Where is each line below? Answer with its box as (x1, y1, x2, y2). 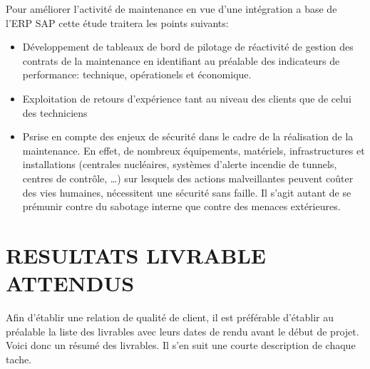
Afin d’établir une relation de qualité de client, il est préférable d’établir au (6, 310, 334, 325)
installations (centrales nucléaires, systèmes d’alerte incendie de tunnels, (22, 157, 337, 172)
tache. (6, 351, 32, 366)
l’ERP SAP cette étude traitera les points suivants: (6, 15, 229, 30)
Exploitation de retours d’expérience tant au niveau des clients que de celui (22, 90, 351, 105)
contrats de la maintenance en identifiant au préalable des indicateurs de (22, 53, 340, 68)
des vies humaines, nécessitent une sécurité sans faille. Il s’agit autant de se (22, 184, 351, 199)
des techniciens (22, 105, 88, 120)
